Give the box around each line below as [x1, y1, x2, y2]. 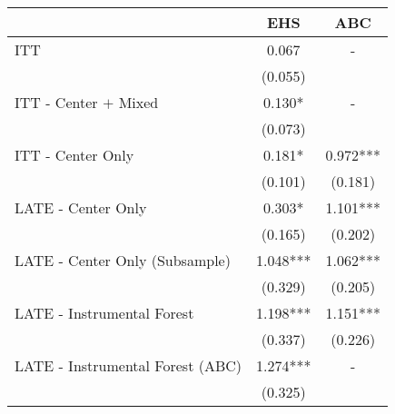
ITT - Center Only [15, 144, 134, 165]
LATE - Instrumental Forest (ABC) [15, 355, 242, 376]
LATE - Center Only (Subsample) [15, 250, 231, 271]
